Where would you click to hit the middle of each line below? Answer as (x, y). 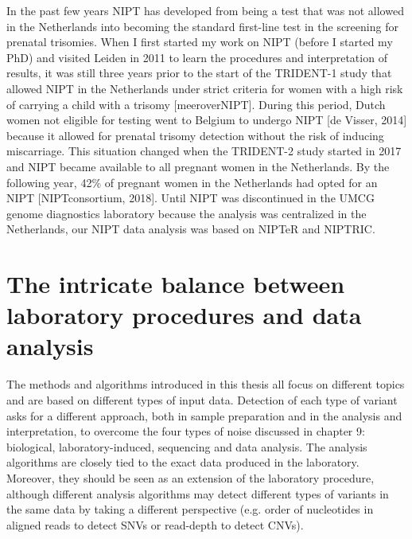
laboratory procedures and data (184, 315)
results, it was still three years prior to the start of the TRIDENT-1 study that (199, 73)
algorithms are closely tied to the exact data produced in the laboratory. (183, 462)
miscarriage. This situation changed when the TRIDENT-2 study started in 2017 (204, 151)
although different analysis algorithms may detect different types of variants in (198, 493)
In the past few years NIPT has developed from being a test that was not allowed (205, 10)
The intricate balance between (176, 284)
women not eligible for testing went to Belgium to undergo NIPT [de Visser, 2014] (207, 120)
